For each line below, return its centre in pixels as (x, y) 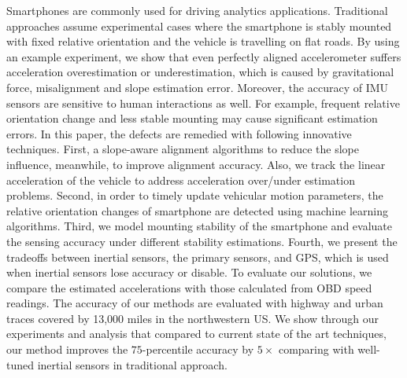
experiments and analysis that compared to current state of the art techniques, (196, 334)
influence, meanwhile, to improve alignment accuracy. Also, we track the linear (196, 164)
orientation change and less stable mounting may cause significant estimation (192, 118)
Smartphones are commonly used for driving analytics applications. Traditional (197, 10)
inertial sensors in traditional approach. (132, 364)
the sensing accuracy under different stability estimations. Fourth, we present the (202, 241)
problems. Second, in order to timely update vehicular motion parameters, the (195, 195)
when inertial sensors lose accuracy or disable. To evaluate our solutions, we (189, 272)
